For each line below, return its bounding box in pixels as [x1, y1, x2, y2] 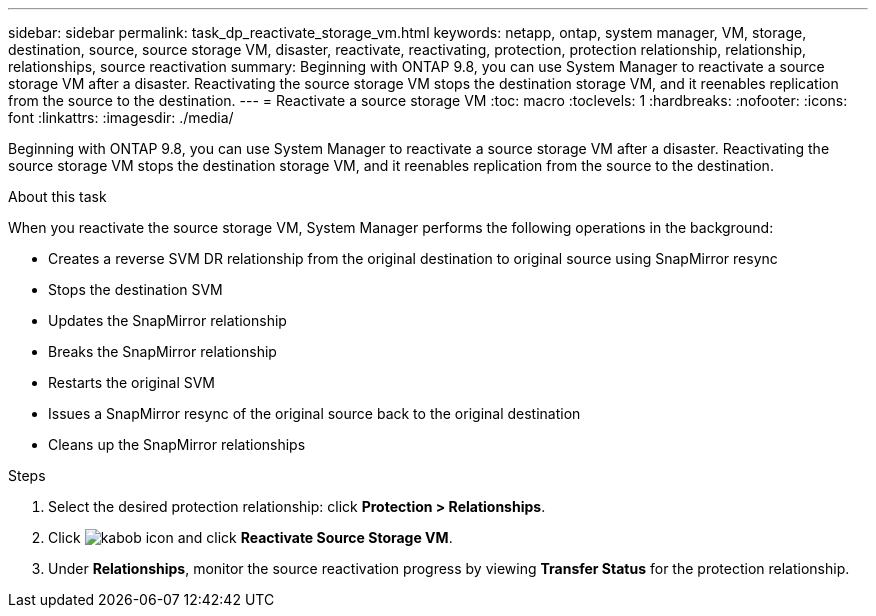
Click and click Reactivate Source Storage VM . [48, 529, 453, 546]
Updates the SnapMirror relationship [48, 312, 287, 329]
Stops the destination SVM [48, 281, 223, 298]
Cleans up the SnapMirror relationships [48, 436, 306, 453]
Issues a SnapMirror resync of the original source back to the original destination [48, 405, 581, 422]
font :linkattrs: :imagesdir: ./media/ [8, 109, 234, 126]
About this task [8, 188, 107, 205]
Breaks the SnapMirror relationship [48, 343, 277, 360]
